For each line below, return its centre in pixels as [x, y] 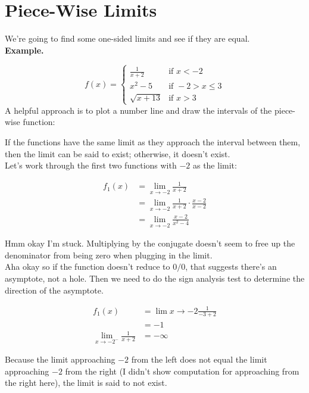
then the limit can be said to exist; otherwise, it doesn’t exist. [118, 153]
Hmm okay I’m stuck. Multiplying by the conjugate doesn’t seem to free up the [150, 243]
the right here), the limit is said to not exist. [86, 383]
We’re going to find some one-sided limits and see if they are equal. [127, 38]
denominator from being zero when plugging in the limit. [109, 255]
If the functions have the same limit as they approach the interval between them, [153, 142]
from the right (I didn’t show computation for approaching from [182, 371]
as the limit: [215, 165]
